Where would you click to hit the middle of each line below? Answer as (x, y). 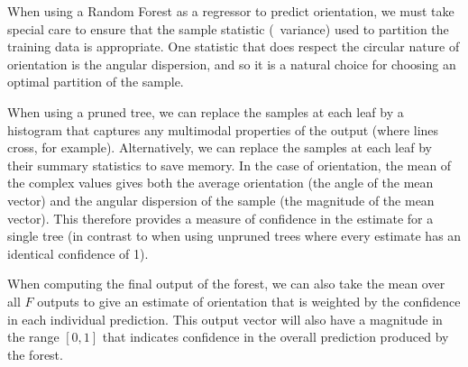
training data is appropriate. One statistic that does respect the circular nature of (234, 46)
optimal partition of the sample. (96, 82)
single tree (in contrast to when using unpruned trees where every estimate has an (234, 236)
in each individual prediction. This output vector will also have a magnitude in (225, 319)
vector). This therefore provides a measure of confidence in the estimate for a (220, 218)
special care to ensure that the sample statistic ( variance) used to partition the (228, 28)
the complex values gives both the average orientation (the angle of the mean (220, 183)
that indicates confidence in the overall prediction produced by (275, 337)
